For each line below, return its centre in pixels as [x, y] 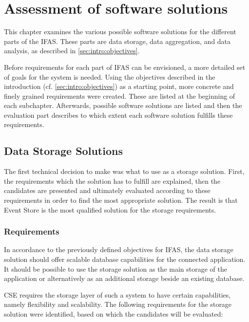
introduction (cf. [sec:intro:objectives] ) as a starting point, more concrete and [119, 86]
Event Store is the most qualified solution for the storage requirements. [110, 209]
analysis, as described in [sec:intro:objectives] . [72, 51]
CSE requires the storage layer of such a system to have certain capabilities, [117, 294]
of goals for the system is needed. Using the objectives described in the [110, 76]
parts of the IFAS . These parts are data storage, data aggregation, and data [117, 41]
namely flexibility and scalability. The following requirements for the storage [118, 304]
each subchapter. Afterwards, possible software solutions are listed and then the [123, 105]
